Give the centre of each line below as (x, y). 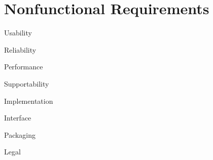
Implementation (29, 101)
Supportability (27, 83)
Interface (18, 118)
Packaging (20, 134)
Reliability (20, 49)
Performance (24, 67)
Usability (18, 33)
